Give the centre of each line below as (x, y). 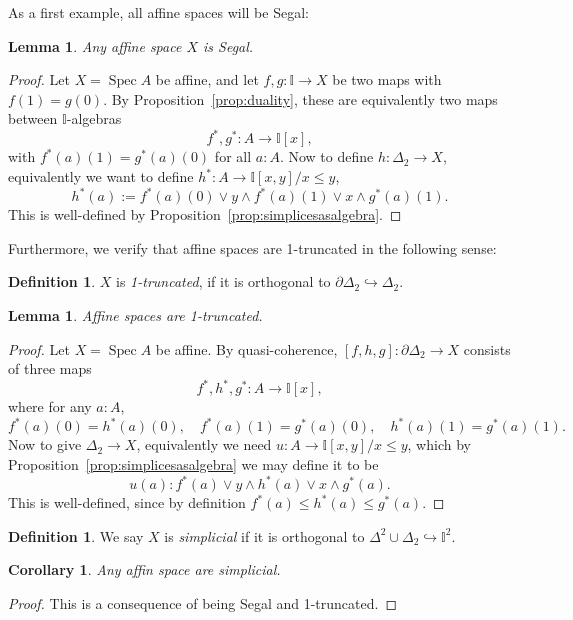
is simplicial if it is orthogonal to (264, 535)
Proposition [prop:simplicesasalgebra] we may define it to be (193, 463)
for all (233, 156)
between (33, 118)
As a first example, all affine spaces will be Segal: (158, 12)
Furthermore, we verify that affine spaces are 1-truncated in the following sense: (252, 247)
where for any (50, 406)
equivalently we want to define (101, 176)
